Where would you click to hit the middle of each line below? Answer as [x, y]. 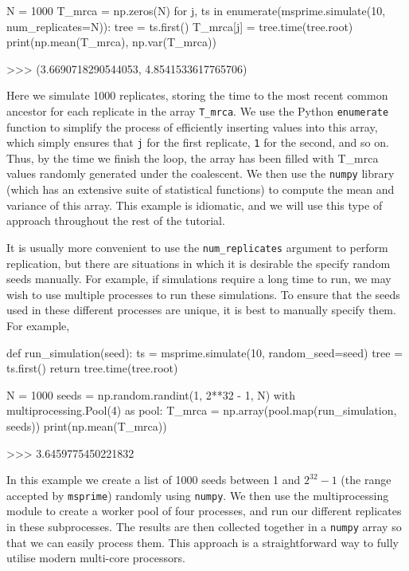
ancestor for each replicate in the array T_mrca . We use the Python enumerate [198, 110]
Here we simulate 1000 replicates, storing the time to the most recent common [197, 95]
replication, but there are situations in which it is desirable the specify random [199, 263]
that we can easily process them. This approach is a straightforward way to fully [203, 542]
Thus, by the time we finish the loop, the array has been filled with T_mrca [193, 158]
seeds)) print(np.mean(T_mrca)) [87, 425]
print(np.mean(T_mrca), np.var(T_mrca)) [111, 42]
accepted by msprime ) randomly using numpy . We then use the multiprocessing [198, 495]
